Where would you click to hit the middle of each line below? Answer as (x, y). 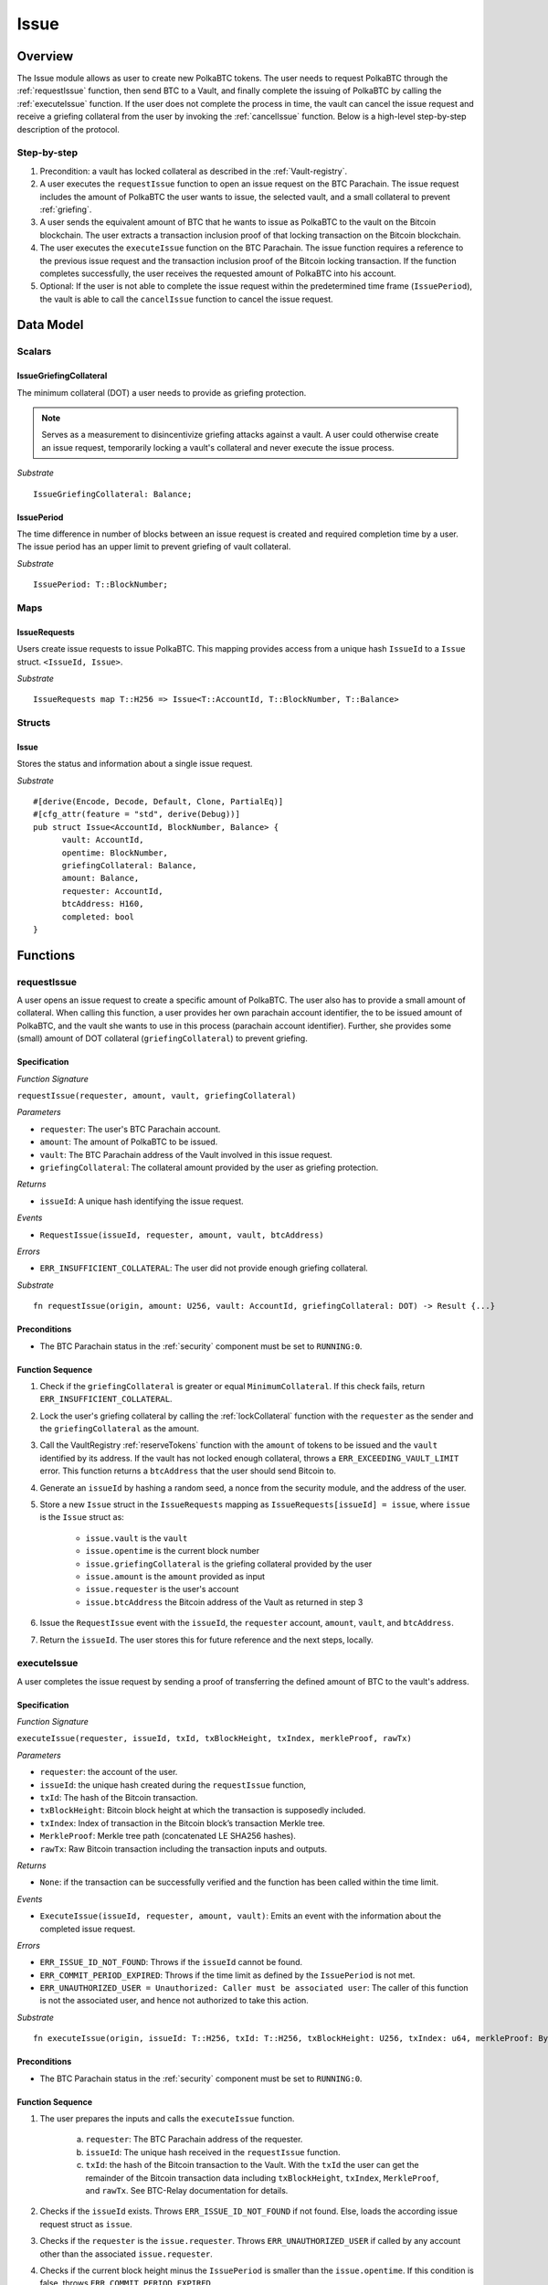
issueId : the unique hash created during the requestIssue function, (173, 1785)
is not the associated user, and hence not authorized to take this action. (174, 2001)
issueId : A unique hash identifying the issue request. (142, 1201)
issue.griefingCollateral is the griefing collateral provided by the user (229, 1564)
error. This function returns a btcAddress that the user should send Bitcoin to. (188, 1471)
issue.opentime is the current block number (173, 1551)
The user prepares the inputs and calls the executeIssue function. (167, 2119)
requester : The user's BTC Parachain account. (130, 1129)
